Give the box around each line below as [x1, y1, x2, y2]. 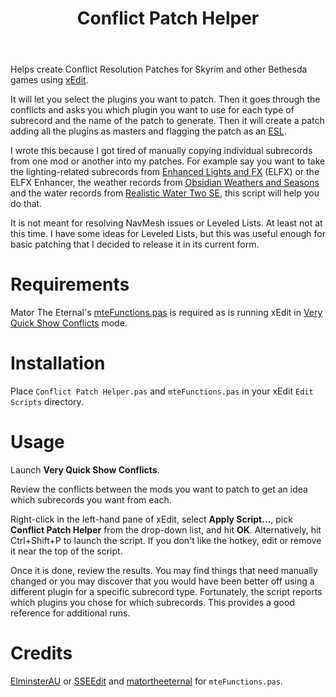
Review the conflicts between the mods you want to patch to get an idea [10, 483, 308, 495]
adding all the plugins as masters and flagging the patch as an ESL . [10, 125, 287, 137]
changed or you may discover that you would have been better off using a [10, 575, 315, 587]
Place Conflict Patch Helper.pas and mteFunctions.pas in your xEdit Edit [10, 385, 314, 397]
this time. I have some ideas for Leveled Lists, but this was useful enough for [10, 228, 326, 240]
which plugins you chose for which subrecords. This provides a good [10, 597, 295, 608]
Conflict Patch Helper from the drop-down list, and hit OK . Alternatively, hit [10, 524, 322, 536]
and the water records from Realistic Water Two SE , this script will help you [10, 187, 320, 199]
